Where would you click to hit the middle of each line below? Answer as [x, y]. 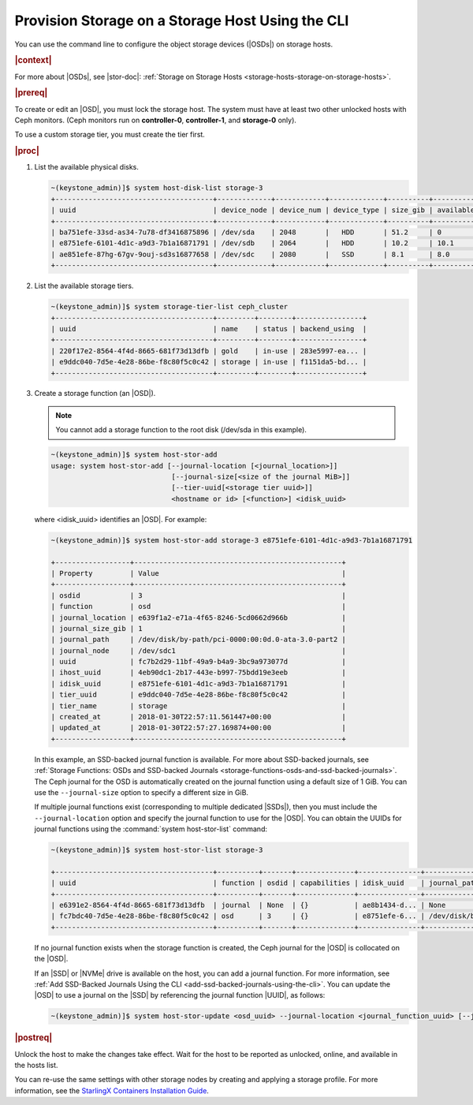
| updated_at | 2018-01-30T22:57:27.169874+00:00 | [199, 728]
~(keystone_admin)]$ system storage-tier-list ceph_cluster [169, 307]
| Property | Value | [199, 573]
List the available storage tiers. [84, 286]
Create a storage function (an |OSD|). [95, 394]
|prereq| [31, 93]
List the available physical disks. [87, 167]
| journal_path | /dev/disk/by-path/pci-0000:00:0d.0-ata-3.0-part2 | [199, 640]
